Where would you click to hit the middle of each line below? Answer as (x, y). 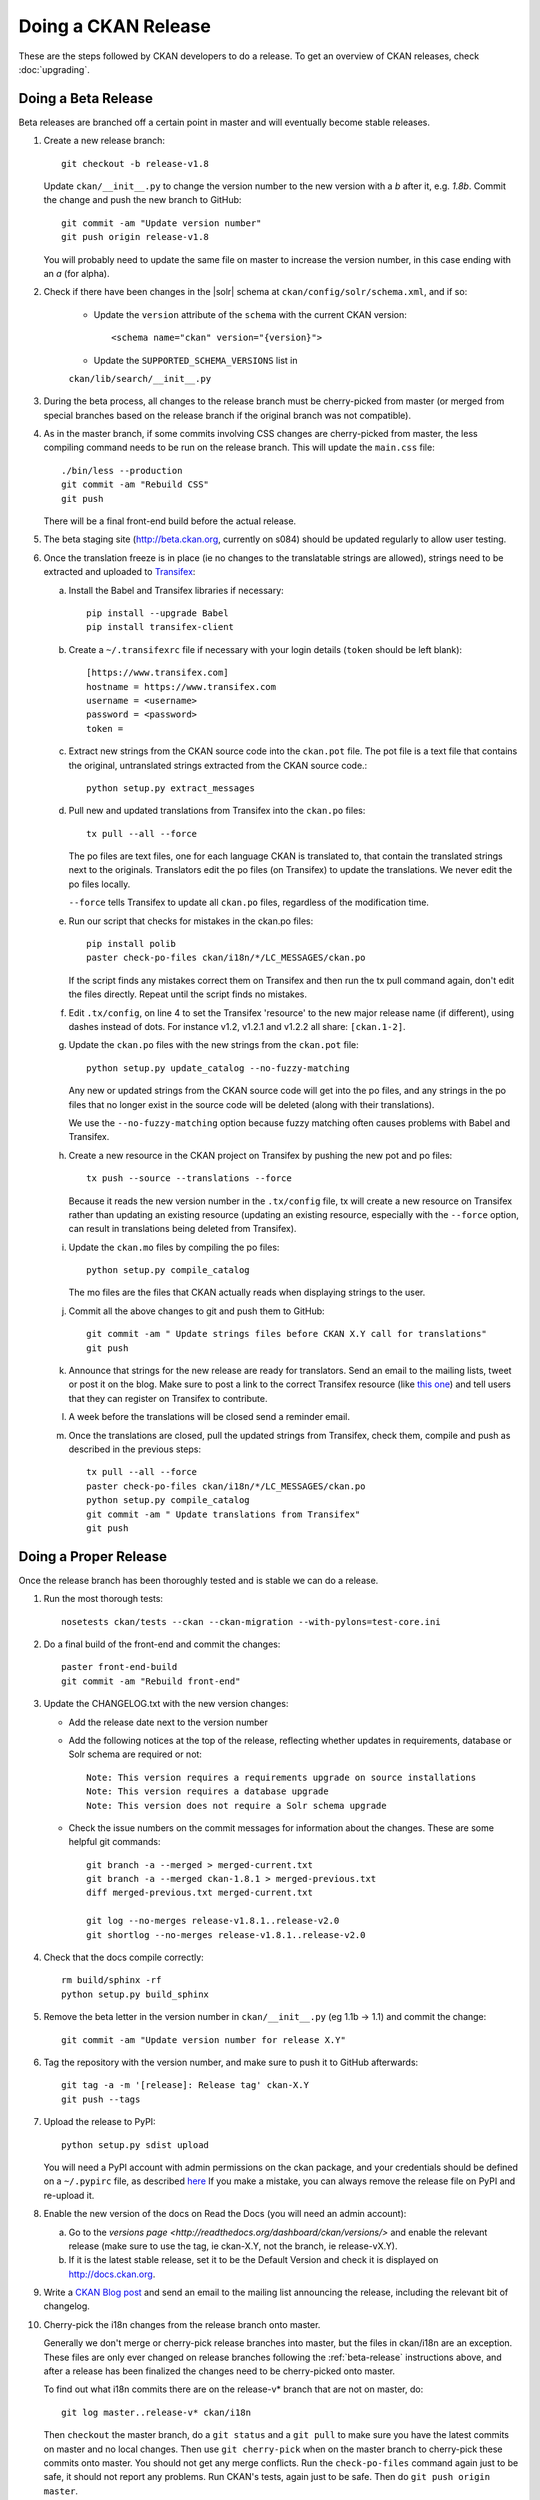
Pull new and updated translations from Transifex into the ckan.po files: (217, 811)
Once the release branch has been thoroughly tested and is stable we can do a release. (198, 1580)
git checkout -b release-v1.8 (135, 163)
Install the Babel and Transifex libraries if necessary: (176, 590)
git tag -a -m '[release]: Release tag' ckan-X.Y (185, 2085)
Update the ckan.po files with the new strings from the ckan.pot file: (213, 1045)
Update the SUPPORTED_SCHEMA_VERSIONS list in (195, 360)
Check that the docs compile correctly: (123, 1957)
